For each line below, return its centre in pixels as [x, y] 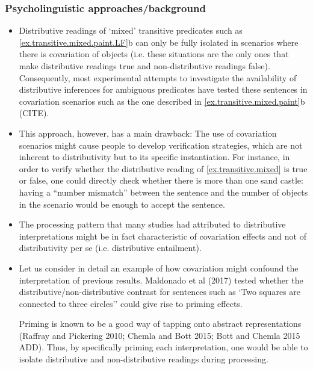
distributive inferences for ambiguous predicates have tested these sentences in [163, 89]
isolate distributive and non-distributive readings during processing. [144, 359]
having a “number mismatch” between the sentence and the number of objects [163, 192]
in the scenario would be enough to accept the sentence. [122, 204]
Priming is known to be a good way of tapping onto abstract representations [160, 324]
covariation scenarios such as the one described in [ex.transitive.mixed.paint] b [162, 101]
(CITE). [34, 113]
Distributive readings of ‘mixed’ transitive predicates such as [131, 30]
